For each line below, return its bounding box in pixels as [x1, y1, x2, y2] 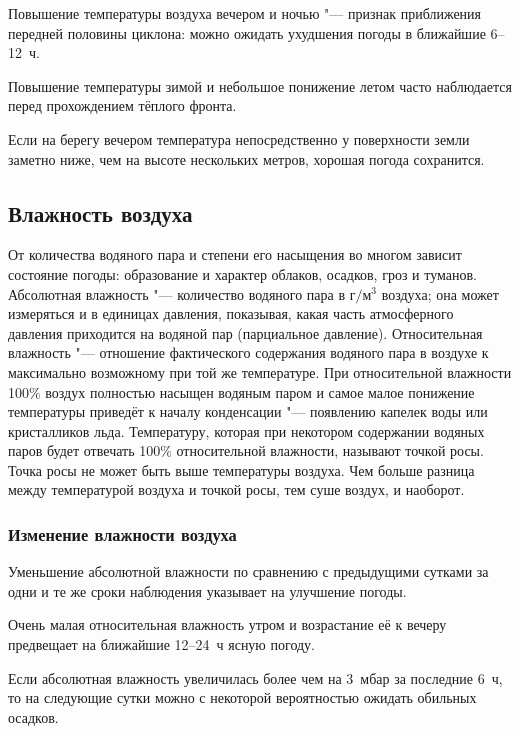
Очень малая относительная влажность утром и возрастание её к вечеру [8, 614, 447, 635]
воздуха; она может [381, 283, 499, 304]
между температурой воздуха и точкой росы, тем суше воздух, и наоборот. [8, 479, 465, 500]
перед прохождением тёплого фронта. [8, 95, 237, 116]
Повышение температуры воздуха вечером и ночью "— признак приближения [8, 3, 482, 23]
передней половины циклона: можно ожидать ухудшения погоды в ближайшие [8, 22, 486, 43]
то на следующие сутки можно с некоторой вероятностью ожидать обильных [8, 687, 477, 708]
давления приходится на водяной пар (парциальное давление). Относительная [8, 322, 483, 343]
